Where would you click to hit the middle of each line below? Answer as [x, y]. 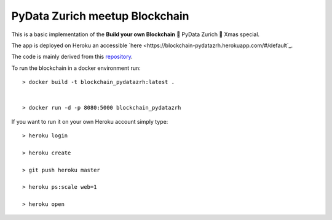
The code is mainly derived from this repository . [72, 57]
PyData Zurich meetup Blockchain [100, 16]
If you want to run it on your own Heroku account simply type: [90, 121]
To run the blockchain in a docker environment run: [76, 68]
